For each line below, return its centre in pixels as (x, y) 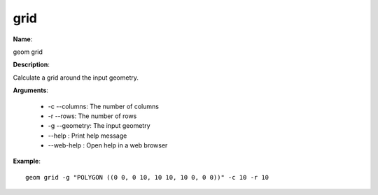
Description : (31, 65)
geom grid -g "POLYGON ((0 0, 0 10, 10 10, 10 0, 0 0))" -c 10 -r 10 (147, 177)
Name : (23, 39)
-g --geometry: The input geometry (99, 126)
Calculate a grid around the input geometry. (76, 78)
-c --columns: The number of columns (103, 106)
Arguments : (31, 90)
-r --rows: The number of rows (92, 116)
